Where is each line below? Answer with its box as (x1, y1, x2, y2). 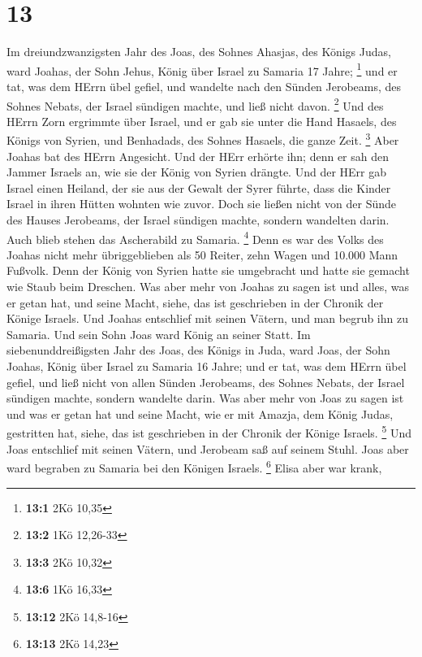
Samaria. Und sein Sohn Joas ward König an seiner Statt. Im (6, 325, 311, 342)
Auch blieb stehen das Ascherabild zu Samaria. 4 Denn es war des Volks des (6, 228, 384, 247)
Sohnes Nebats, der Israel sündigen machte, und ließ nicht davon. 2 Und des (6, 94, 384, 114)
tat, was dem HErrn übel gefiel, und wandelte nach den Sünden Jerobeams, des (6, 77, 402, 94)
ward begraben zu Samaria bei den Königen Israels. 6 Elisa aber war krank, (6, 457, 382, 476)
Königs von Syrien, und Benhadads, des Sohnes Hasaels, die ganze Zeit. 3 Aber (6, 129, 399, 149)
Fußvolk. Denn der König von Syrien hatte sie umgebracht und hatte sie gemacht (6, 262, 410, 279)
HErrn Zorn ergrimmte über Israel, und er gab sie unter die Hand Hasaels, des (6, 112, 397, 129)
